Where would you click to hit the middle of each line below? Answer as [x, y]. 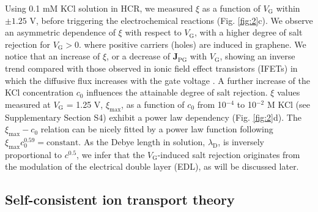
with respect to [153, 32]
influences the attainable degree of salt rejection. [177, 92]
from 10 [212, 104]
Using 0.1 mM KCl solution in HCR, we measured [99, 8]
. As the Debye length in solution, [142, 141]
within [288, 8]
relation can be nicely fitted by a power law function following [157, 129]
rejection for [28, 44]
